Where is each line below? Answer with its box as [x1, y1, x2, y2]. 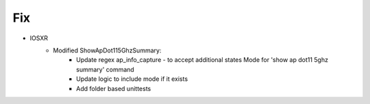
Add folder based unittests [76, 84, 151, 92]
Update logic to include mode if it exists [76, 75, 188, 83]
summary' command [76, 65, 135, 73]
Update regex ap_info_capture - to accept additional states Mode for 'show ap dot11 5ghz [76, 56, 329, 64]
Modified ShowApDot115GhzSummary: [53, 46, 162, 54]
